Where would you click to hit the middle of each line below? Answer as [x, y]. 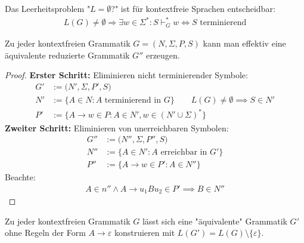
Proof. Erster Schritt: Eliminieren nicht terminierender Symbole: [126, 75]
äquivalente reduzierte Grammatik [67, 55]
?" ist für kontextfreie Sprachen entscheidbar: [193, 8]
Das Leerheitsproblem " [48, 8]
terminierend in [133, 100]
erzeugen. [163, 55]
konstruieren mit [145, 233]
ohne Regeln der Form [45, 233]
